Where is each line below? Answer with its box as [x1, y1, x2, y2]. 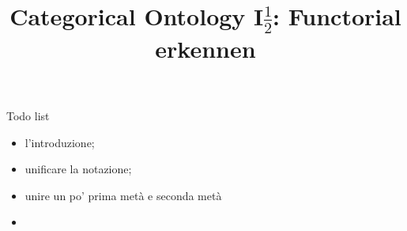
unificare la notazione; [24, 161, 132, 177]
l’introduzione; [24, 134, 95, 150]
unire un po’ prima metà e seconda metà [24, 187, 222, 203]
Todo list [6, 108, 50, 124]
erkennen [155, 32, 256, 64]
